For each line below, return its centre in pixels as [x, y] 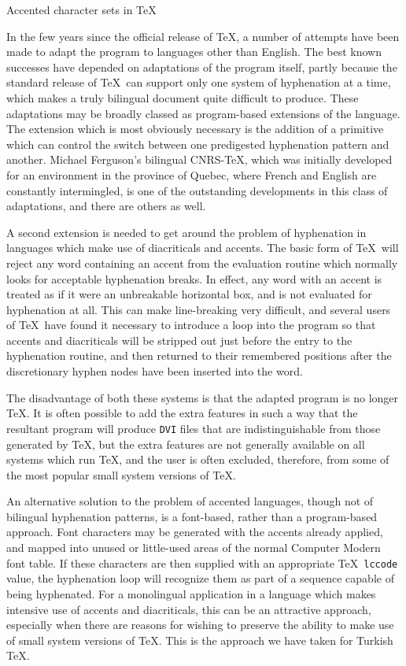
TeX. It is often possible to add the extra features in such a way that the [182, 413]
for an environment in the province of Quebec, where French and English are [192, 174]
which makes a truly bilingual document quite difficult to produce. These [183, 97]
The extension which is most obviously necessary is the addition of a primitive [195, 129]
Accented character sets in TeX [81, 9]
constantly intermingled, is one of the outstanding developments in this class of [197, 190]
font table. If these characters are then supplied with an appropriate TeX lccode [202, 562]
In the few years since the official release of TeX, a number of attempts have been [203, 36]
